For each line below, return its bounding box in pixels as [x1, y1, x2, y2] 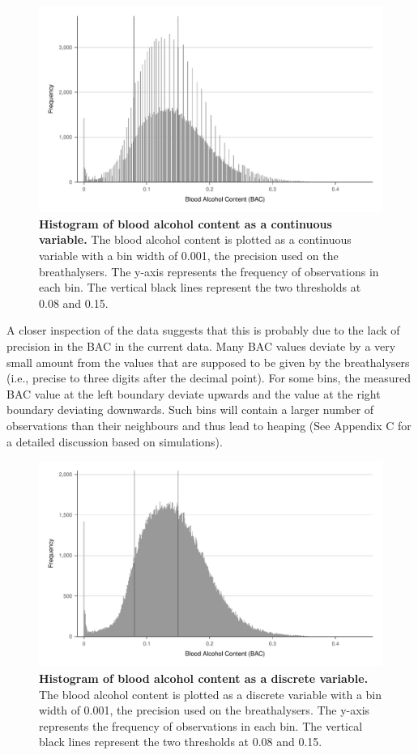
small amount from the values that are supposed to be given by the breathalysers [6, 353, 410, 370]
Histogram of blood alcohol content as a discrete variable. [39, 669, 369, 686]
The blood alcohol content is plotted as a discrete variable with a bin [39, 685, 382, 702]
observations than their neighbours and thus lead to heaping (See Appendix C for [6, 416, 412, 433]
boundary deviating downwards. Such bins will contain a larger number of [6, 401, 374, 418]
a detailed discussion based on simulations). [6, 433, 223, 450]
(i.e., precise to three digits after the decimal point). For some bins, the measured [6, 369, 411, 386]
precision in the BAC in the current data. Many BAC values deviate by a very [6, 337, 396, 354]
